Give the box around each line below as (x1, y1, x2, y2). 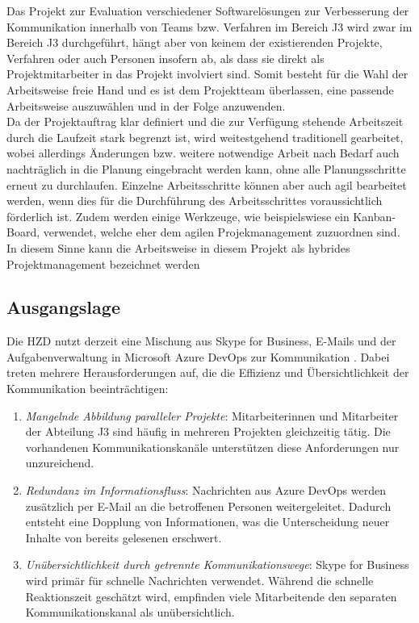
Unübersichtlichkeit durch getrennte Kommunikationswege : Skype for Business (25, 556, 409, 573)
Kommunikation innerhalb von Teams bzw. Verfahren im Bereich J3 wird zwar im (6, 18, 413, 35)
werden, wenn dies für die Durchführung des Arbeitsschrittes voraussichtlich (6, 192, 383, 209)
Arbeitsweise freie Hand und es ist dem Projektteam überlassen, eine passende (6, 81, 394, 98)
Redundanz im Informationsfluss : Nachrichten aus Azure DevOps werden (25, 482, 386, 499)
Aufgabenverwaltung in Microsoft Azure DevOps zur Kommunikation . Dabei (6, 348, 390, 365)
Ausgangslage (6, 295, 120, 320)
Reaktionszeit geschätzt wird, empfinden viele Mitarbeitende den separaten (25, 587, 397, 604)
